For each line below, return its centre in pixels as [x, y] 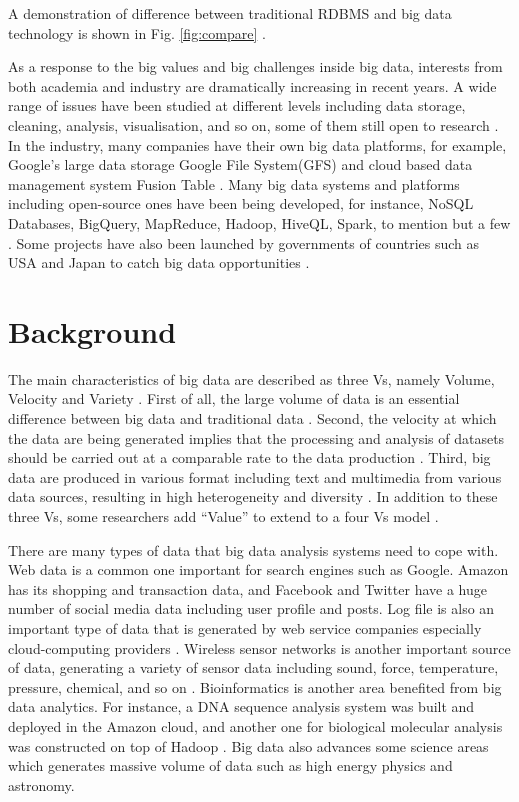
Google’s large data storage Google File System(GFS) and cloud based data [240, 164]
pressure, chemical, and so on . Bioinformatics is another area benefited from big [255, 686]
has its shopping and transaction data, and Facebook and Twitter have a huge [247, 588]
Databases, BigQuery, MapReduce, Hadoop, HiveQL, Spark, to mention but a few [259, 222]
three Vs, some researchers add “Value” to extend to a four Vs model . [223, 516]
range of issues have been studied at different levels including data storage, [237, 105]
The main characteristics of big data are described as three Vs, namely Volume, [251, 378]
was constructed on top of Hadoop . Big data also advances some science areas [248, 745]
